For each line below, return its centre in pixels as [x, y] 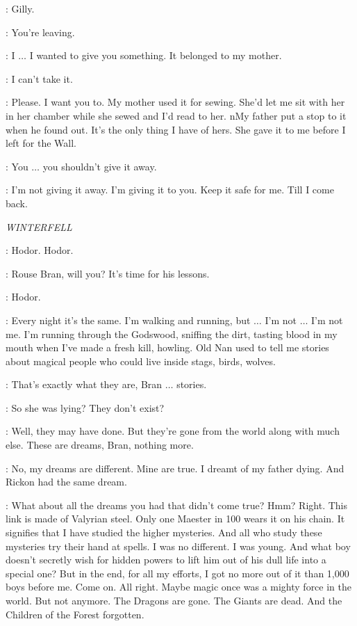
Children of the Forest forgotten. [75, 614]
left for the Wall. [41, 143]
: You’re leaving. [40, 32]
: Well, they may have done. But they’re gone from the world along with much [173, 431]
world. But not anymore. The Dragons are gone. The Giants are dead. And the [174, 600]
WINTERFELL [39, 226]
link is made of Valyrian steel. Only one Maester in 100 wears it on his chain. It [175, 519]
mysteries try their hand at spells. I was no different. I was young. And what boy [178, 546]
